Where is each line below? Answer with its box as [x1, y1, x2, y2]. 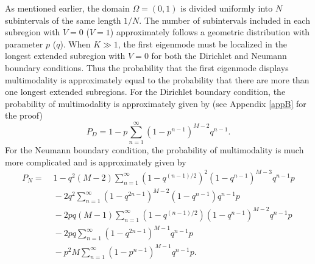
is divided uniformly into [180, 2, 273, 14]
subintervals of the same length [5, 13, 121, 26]
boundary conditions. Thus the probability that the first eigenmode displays [5, 61, 289, 74]
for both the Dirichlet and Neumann [151, 49, 287, 62]
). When [60, 37, 91, 50]
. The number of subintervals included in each [139, 13, 310, 26]
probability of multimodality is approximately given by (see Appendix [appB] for [5, 97, 306, 109]
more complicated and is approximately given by [5, 155, 186, 168]
